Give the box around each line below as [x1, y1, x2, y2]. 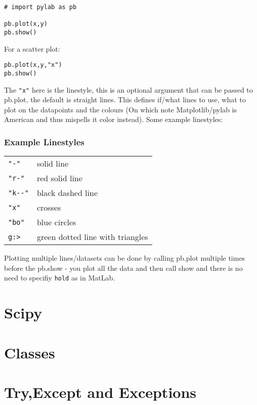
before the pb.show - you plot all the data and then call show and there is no [4, 262, 243, 273]
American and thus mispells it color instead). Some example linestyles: [4, 114, 223, 125]
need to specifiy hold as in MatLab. [4, 272, 115, 283]
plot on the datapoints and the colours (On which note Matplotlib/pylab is [4, 104, 237, 114]
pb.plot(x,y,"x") [4, 61, 62, 69]
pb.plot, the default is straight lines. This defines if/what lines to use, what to [4, 94, 246, 105]
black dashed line [36, 187, 98, 199]
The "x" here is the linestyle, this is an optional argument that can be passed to [4, 84, 253, 95]
